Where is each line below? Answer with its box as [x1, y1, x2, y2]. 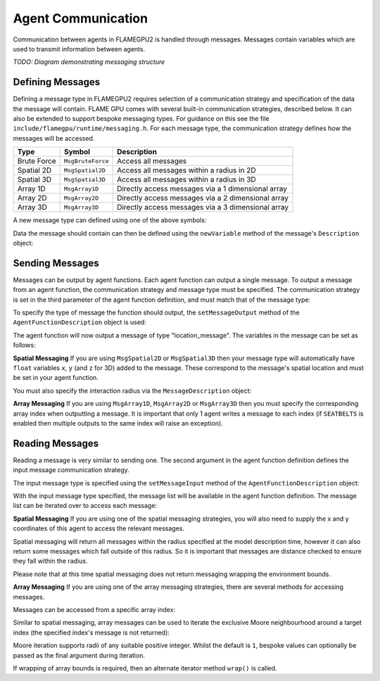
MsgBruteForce [63, 157, 109, 165]
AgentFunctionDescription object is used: [13, 318, 147, 326]
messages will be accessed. [13, 134, 95, 142]
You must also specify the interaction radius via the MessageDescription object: [13, 386, 252, 395]
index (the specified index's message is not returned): [13, 628, 170, 637]
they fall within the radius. [13, 556, 88, 566]
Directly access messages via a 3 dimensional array [116, 203, 289, 212]
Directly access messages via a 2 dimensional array [116, 193, 289, 203]
